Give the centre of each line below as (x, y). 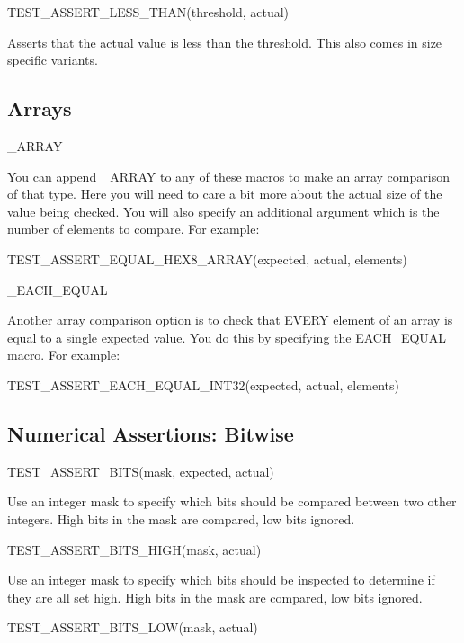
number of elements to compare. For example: (134, 229)
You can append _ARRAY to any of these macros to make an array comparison (228, 176)
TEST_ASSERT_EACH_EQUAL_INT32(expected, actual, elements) (204, 384)
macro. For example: (64, 355)
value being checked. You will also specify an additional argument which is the (223, 211)
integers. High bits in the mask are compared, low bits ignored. (181, 518)
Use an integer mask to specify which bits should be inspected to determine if (221, 580)
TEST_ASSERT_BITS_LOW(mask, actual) (133, 627)
